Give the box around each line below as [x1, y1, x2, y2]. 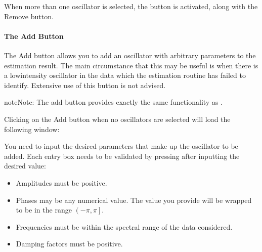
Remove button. [4, 11, 54, 21]
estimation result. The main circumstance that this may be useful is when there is [4, 60, 258, 70]
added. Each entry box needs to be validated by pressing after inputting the [4, 150, 240, 161]
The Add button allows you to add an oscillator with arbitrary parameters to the [4, 50, 256, 60]
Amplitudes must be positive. [16, 177, 107, 188]
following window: [4, 123, 60, 134]
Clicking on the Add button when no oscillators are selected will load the [4, 113, 231, 124]
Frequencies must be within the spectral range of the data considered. [16, 221, 233, 232]
